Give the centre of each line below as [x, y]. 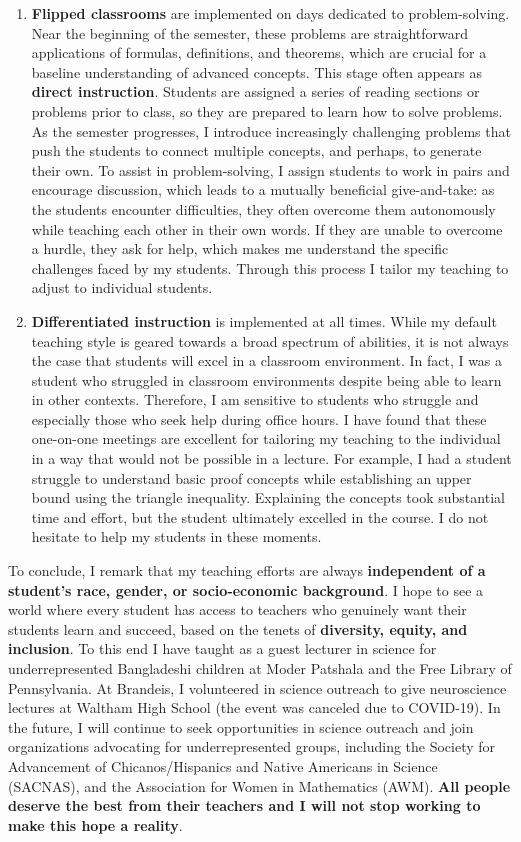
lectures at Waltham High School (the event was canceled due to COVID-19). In [254, 707]
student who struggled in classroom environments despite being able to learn [266, 379]
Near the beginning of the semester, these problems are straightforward [249, 32]
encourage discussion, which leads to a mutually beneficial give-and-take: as [263, 189]
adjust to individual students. [122, 287]
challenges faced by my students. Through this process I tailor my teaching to [270, 267]
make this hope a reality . [95, 824]
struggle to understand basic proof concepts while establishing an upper [251, 477]
